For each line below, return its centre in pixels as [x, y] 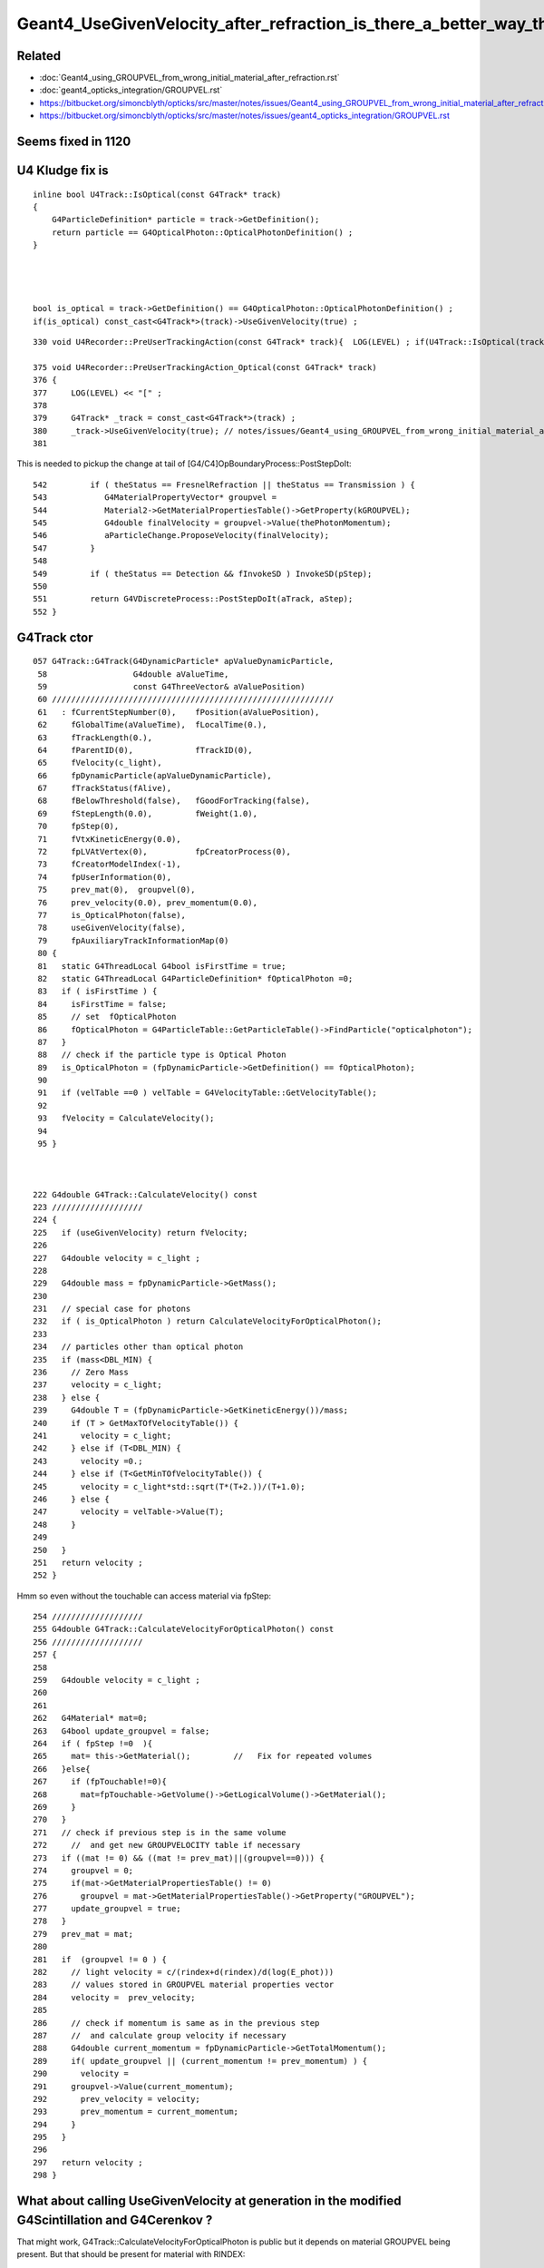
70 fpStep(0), [78, 826]
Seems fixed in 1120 [74, 142]
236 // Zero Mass [81, 1373]
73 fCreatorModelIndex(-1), [109, 865]
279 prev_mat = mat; [83, 1934]
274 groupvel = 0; [83, 1870]
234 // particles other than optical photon [138, 1347]
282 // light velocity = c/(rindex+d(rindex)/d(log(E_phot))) [184, 1972]
